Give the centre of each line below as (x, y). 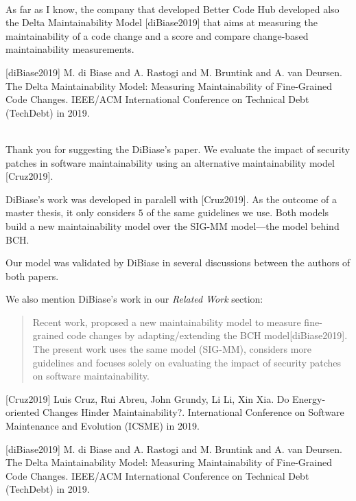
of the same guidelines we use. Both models (238, 212)
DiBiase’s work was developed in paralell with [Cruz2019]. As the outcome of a (171, 199)
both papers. (32, 276)
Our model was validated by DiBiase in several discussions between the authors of (178, 263)
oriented (23, 412)
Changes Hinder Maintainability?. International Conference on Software (193, 412)
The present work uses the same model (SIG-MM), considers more (172, 349)
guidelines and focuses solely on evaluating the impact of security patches (187, 362)
